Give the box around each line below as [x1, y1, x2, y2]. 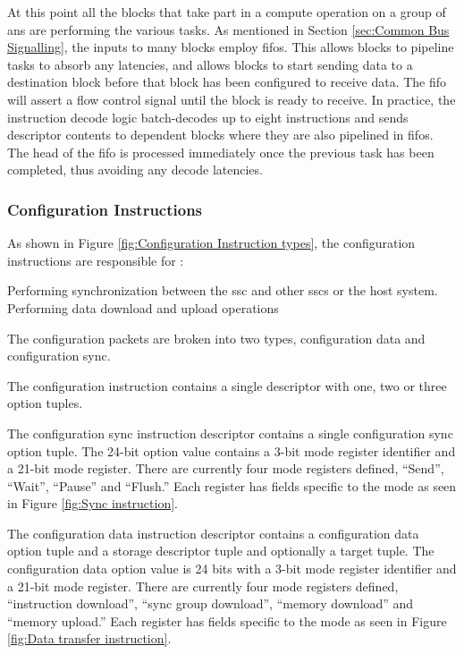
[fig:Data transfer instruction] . [7, 629, 172, 648]
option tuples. [7, 394, 83, 412]
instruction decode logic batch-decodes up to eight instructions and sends [7, 107, 409, 126]
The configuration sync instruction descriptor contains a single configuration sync [7, 423, 453, 442]
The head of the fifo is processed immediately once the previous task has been [7, 142, 434, 161]
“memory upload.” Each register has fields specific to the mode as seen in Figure [7, 611, 447, 630]
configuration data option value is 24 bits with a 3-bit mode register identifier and [7, 559, 457, 578]
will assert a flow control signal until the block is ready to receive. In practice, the [7, 89, 456, 108]
